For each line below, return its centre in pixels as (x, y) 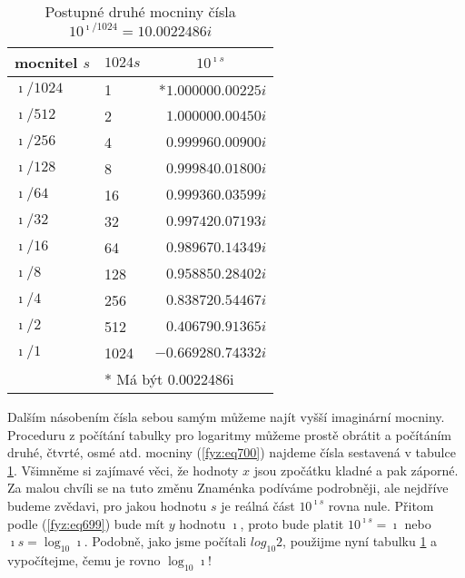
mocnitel (46, 62)
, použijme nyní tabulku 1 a (360, 541)
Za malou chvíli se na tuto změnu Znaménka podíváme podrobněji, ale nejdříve (228, 488)
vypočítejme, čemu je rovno (84, 559)
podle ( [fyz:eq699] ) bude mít (86, 523)
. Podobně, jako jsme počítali (165, 541)
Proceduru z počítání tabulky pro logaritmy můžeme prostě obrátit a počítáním (229, 434)
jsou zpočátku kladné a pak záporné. (356, 470)
